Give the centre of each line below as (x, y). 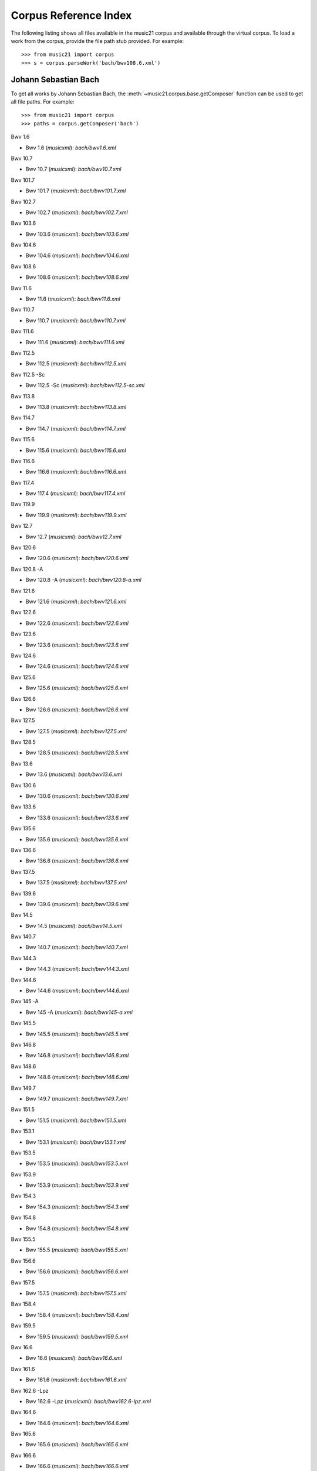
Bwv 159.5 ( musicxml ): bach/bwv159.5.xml (77, 1336)
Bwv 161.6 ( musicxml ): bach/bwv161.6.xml (76, 1380)
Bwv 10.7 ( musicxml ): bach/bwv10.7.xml (73, 169)
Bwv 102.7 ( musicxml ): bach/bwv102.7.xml (77, 212)
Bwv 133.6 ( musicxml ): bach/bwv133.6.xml (77, 817)
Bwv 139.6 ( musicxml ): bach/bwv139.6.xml (77, 904)
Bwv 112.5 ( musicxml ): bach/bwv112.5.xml (76, 364)
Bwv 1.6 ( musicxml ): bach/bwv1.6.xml (71, 148)
